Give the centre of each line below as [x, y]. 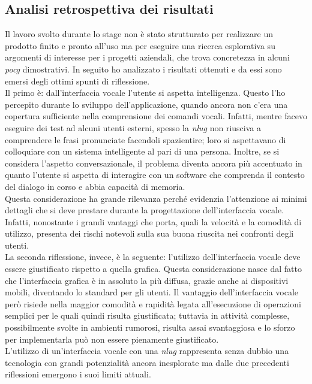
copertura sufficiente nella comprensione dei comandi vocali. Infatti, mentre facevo [156, 116]
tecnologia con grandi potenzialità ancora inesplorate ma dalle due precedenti [147, 362]
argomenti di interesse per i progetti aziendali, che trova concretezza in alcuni [147, 57]
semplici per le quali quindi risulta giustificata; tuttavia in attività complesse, [147, 315]
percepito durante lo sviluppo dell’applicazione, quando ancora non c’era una [146, 104]
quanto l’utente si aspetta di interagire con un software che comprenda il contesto [155, 175]
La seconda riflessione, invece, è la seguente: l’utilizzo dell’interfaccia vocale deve [153, 257]
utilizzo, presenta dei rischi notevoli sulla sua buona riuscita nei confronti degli [149, 233]
